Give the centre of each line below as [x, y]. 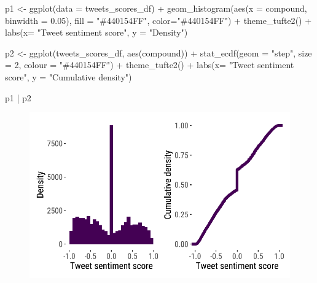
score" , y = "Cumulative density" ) [68, 76]
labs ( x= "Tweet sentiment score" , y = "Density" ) [96, 32]
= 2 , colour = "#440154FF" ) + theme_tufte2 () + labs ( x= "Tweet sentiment [150, 65]
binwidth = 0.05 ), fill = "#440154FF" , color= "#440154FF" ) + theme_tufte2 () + [158, 20]
